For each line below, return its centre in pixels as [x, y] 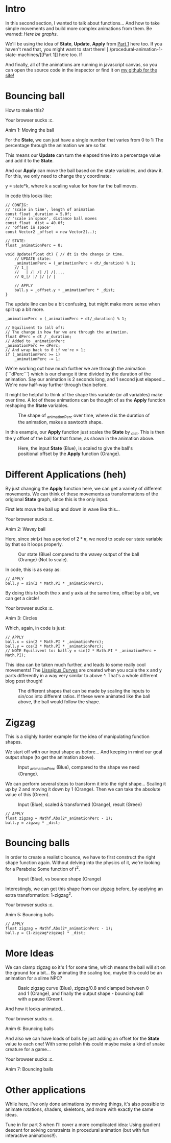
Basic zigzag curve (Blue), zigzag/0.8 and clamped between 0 [83, 988]
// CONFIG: [17, 205]
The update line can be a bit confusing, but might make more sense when [83, 304]
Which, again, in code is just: [35, 628]
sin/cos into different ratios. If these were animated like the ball [84, 696]
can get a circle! [22, 599]
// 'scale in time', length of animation [50, 209]
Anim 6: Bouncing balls [30, 1029]
